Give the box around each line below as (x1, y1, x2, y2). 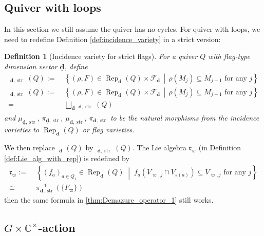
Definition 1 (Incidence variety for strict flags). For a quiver (4, 51, 198, 62)
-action (38, 219, 76, 235)
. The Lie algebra (132, 142, 186, 153)
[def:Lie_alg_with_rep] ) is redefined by (4, 152, 129, 163)
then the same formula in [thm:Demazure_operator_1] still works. (4, 194, 214, 205)
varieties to (4, 124, 40, 135)
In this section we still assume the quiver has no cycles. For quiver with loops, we (4, 24, 260, 34)
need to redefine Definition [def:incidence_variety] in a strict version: (4, 33, 221, 44)
